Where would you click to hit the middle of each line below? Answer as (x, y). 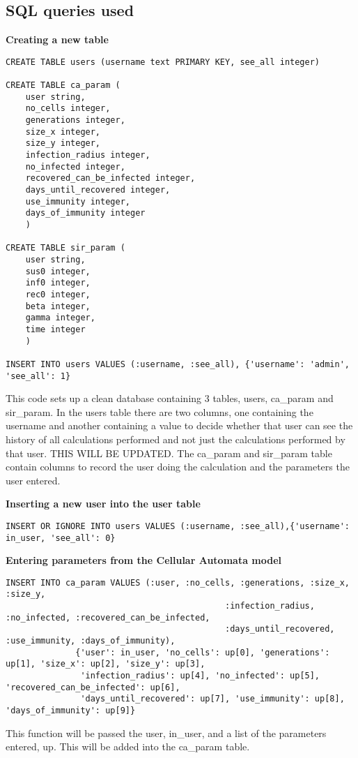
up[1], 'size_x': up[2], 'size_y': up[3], (106, 664)
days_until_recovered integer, (98, 190)
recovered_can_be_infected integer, (110, 178)
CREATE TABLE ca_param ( (63, 86)
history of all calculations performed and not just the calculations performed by (176, 439)
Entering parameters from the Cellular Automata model (144, 560)
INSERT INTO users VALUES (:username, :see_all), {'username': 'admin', (178, 364)
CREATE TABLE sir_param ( (65, 248)
